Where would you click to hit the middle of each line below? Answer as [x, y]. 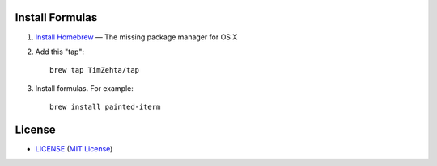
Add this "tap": [60, 52]
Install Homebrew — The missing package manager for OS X [136, 37]
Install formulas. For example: [84, 88]
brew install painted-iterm [105, 107]
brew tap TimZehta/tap [95, 70]
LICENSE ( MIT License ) [74, 148]
